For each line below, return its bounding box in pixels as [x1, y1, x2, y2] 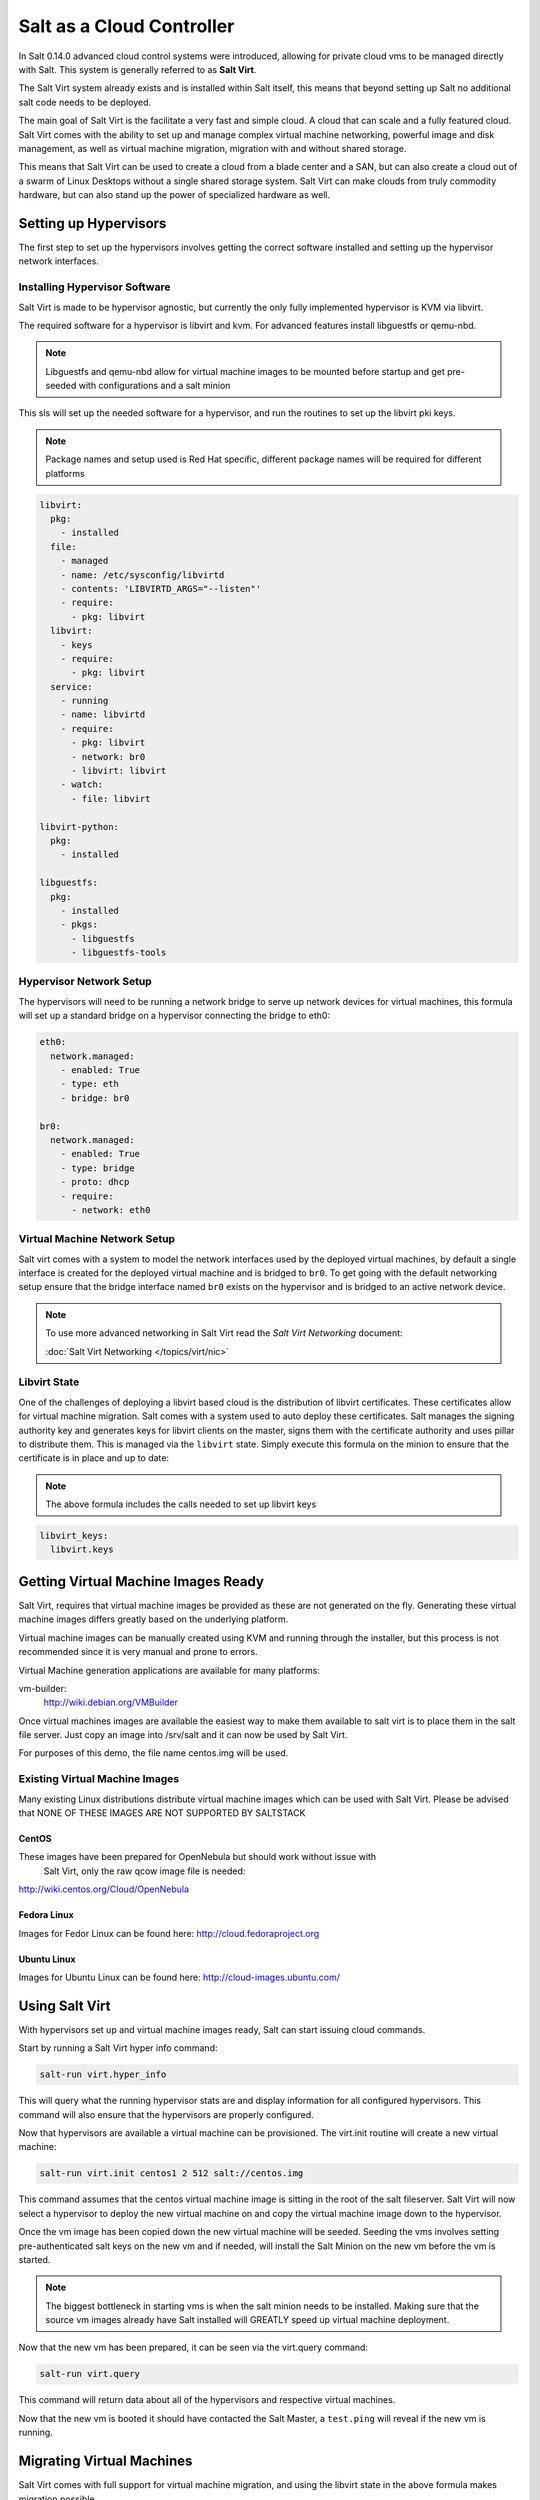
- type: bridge [60, 1162, 135, 1174]
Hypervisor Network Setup [18, 975, 152, 989]
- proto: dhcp [60, 1176, 130, 1188]
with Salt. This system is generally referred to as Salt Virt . [18, 63, 257, 75]
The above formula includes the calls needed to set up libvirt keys [45, 1498, 317, 1510]
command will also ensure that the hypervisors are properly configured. [18, 2108, 314, 2120]
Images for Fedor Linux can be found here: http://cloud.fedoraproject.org [18, 1927, 320, 1939]
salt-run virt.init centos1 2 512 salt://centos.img [39, 2168, 304, 2179]
